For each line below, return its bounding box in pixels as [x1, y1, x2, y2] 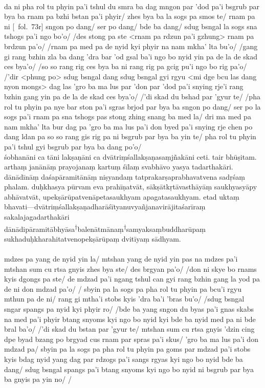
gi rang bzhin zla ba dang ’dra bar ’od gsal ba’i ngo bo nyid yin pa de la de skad [4, 51, 257, 61]
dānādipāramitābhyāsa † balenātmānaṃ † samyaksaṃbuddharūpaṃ [4, 222, 206, 234]
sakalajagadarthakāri [4, 211, 70, 222]
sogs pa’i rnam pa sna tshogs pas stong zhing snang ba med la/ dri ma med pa [4, 111, 251, 122]
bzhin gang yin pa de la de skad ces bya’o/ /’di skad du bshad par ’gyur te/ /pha [4, 91, 260, 101]
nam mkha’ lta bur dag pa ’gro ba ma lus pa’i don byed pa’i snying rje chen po [4, 121, 253, 132]
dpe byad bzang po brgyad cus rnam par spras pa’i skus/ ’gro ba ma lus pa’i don [4, 333, 258, 344]
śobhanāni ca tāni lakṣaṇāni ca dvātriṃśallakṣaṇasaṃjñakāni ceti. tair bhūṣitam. [4, 151, 257, 162]
